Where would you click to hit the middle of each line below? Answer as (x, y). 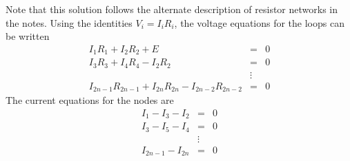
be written (28, 36)
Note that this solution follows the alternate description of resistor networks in (172, 9)
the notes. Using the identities (69, 22)
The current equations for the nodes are (90, 100)
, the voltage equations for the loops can (259, 22)
